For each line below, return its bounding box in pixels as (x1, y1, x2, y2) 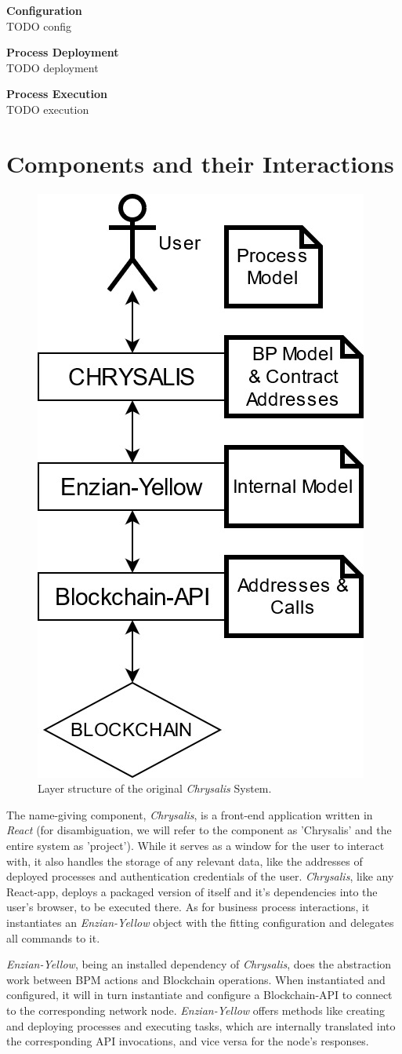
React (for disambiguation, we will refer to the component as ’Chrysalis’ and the (6, 822, 392, 838)
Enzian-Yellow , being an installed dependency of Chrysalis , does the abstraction (6, 956, 392, 972)
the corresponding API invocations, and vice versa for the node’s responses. (6, 1033, 369, 1049)
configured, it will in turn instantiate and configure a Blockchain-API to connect (6, 987, 393, 1003)
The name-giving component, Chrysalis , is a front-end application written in (6, 806, 373, 822)
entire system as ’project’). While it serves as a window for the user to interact (6, 837, 385, 854)
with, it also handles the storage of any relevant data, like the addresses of (6, 852, 363, 869)
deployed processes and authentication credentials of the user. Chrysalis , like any (6, 868, 394, 884)
